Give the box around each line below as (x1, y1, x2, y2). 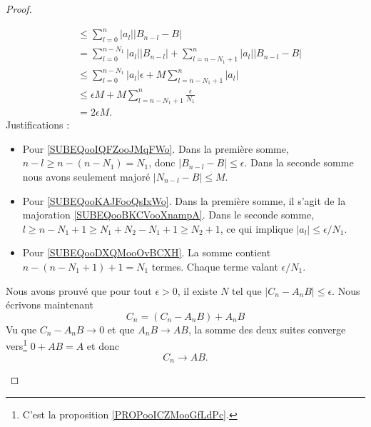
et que (107, 321, 135, 336)
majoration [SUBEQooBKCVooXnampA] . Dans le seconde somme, (22, 207, 315, 222)
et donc (86, 338, 119, 353)
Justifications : (6, 117, 70, 132)
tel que (232, 283, 262, 298)
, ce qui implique (220, 221, 293, 236)
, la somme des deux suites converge (188, 321, 346, 336)
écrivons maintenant (6, 297, 94, 312)
